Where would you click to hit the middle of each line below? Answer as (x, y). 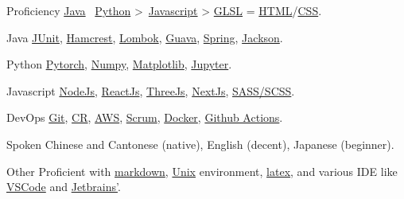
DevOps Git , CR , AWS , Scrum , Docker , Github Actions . (145, 117)
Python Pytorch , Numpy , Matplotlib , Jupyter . (119, 64)
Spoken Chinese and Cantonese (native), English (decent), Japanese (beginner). (200, 144)
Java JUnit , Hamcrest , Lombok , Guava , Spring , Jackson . (145, 37)
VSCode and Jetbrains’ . (64, 187)
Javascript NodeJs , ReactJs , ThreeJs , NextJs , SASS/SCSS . (151, 90)
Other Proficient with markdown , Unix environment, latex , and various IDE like (202, 171)
